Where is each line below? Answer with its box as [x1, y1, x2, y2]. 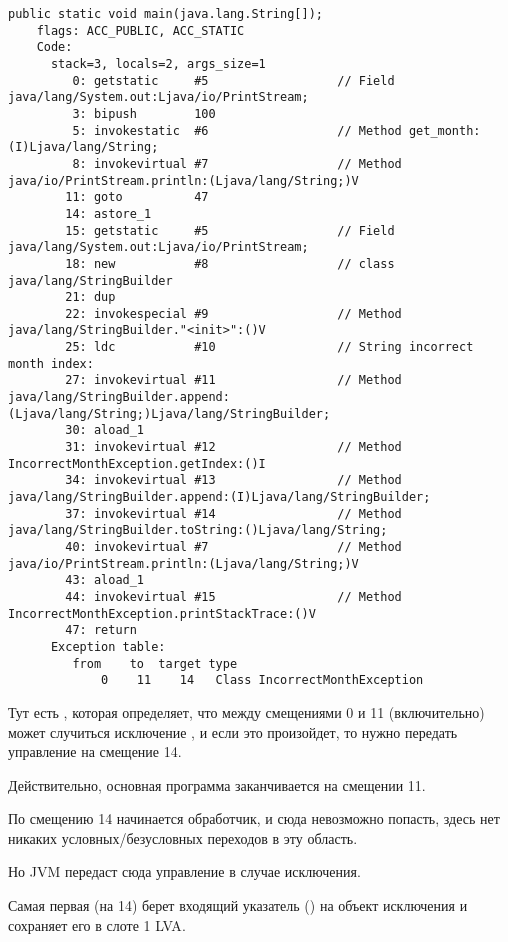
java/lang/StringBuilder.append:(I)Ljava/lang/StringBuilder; [8, 490, 431, 505]
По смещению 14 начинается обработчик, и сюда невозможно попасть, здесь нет [8, 808, 500, 829]
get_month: [408, 123, 481, 138]
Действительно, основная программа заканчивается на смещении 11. [8, 774, 426, 795]
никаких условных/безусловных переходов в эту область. [8, 827, 358, 848]
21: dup [65, 290, 116, 305]
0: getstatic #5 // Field [72, 73, 395, 88]
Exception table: [50, 639, 166, 654]
